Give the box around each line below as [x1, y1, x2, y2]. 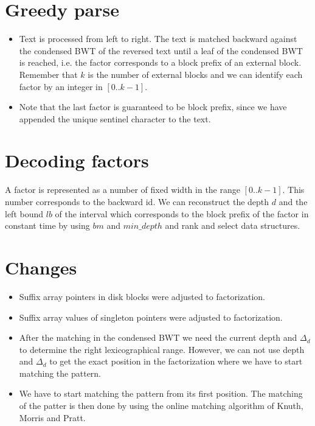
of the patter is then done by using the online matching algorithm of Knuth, [19, 399, 303, 412]
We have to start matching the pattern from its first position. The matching [19, 387, 303, 400]
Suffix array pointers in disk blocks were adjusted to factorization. [19, 290, 265, 302]
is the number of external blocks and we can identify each [88, 68, 303, 80]
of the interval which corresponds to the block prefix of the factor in [55, 207, 309, 220]
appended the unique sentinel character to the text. [19, 112, 211, 125]
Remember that [19, 68, 78, 80]
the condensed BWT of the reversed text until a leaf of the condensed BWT [19, 44, 303, 57]
